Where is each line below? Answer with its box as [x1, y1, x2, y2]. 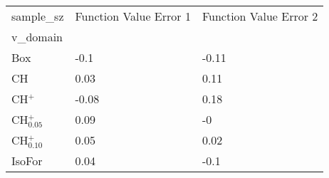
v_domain [11, 28, 63, 45]
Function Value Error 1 [75, 8, 191, 24]
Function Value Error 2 [202, 8, 318, 24]
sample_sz [11, 8, 64, 24]
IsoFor [11, 152, 43, 169]
